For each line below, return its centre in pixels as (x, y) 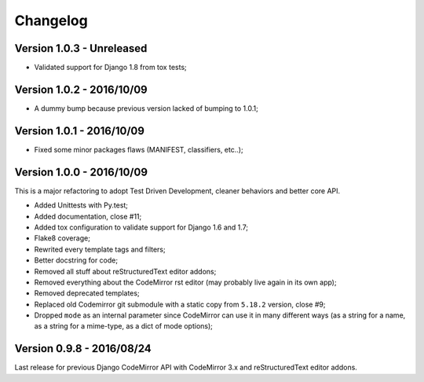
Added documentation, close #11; (88, 216)
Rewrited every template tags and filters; (100, 249)
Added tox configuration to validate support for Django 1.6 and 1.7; (141, 227)
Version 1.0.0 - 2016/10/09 (81, 172)
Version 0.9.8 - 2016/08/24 (83, 349)
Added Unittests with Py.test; (81, 205)
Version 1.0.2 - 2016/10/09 (81, 89)
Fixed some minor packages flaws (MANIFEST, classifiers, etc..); (139, 149)
